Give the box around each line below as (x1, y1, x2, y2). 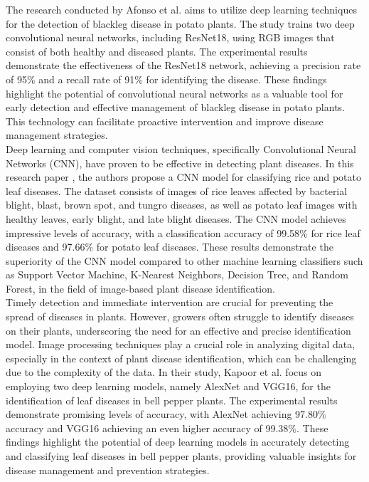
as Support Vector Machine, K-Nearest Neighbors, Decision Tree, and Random (6, 267, 348, 282)
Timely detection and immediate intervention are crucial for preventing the (6, 295, 333, 310)
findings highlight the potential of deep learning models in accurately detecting (6, 434, 350, 449)
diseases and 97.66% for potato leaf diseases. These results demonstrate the (6, 239, 333, 254)
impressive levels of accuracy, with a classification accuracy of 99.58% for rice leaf (6, 225, 360, 240)
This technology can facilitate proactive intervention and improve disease (6, 113, 323, 128)
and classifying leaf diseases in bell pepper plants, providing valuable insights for (6, 449, 357, 463)
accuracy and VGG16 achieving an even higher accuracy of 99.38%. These (6, 420, 328, 435)
